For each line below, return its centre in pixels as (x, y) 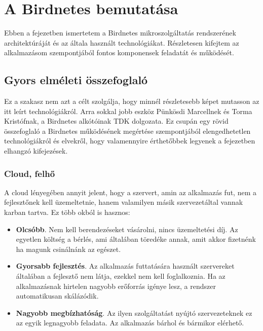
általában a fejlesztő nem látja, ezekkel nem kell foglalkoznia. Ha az (121, 276)
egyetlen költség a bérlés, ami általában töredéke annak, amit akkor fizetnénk (136, 239)
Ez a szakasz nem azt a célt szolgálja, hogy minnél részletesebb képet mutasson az (132, 101)
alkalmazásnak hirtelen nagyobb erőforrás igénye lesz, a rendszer (116, 286)
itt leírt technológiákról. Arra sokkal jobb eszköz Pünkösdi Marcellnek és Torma (128, 111)
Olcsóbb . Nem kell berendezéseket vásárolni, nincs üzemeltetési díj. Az (127, 229)
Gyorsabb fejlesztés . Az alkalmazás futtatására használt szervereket (125, 266)
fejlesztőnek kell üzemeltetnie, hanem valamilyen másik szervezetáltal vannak (124, 202)
